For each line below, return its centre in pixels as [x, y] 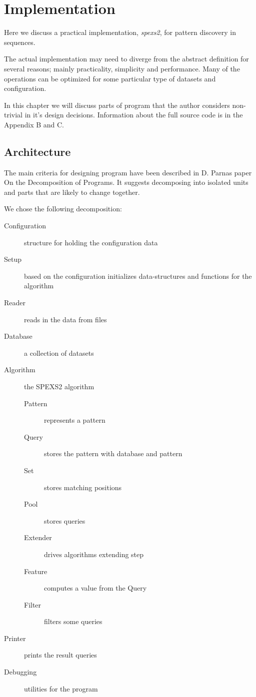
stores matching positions [83, 487]
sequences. [20, 42]
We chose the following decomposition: [63, 209]
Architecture [37, 151]
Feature [36, 571]
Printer [15, 638]
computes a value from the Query [95, 588]
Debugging [20, 672]
